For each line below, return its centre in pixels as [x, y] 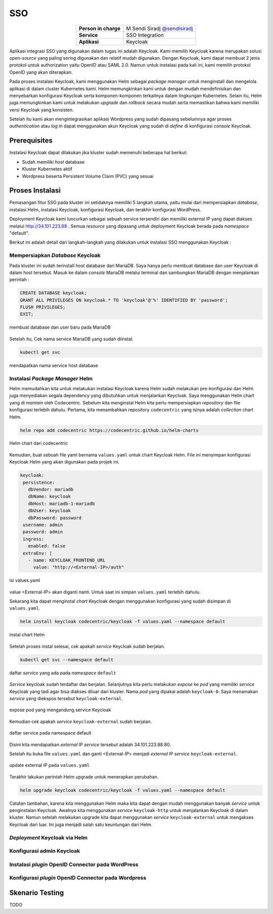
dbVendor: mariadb [51, 490]
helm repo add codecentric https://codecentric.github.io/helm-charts [109, 430]
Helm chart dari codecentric [39, 443]
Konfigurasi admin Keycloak [45, 851]
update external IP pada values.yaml [50, 765]
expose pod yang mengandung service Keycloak [60, 710]
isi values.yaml [25, 580]
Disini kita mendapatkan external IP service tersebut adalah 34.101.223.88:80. [90, 744]
